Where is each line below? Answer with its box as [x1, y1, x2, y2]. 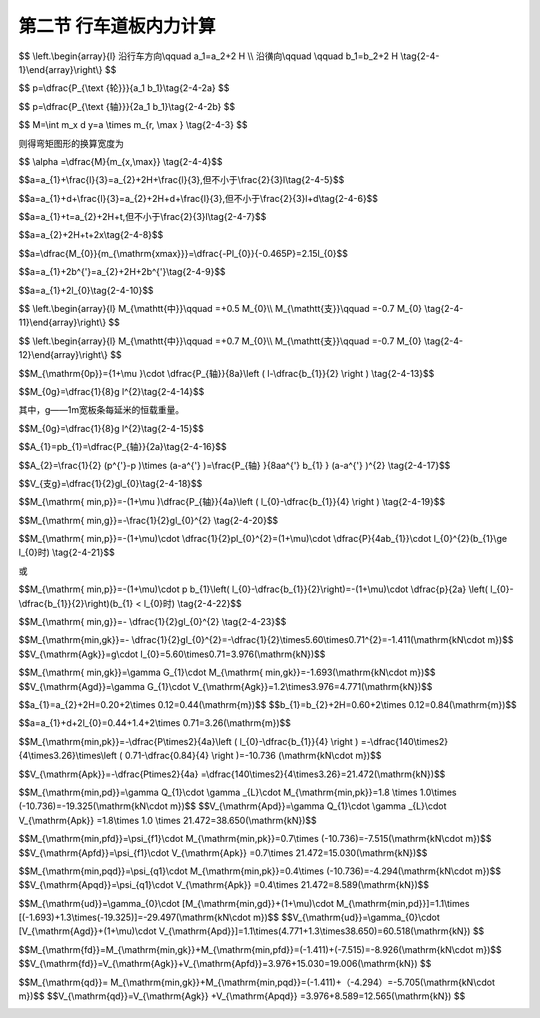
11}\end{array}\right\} [18, 316, 107, 329]
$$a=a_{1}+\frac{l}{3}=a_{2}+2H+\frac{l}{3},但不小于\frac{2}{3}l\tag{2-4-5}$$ [18, 174, 345, 186]
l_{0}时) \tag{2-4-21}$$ [18, 546, 115, 559]
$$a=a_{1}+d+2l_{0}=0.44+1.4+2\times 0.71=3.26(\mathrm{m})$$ [18, 717, 292, 729]
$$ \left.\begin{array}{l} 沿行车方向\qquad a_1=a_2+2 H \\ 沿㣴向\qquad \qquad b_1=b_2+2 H [18, 50, 399, 62]
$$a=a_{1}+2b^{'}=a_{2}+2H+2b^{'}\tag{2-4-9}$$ [18, 266, 226, 278]
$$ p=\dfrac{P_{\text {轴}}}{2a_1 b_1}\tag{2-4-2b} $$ [18, 100, 235, 112]
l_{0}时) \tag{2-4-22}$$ [143, 597, 242, 609]
